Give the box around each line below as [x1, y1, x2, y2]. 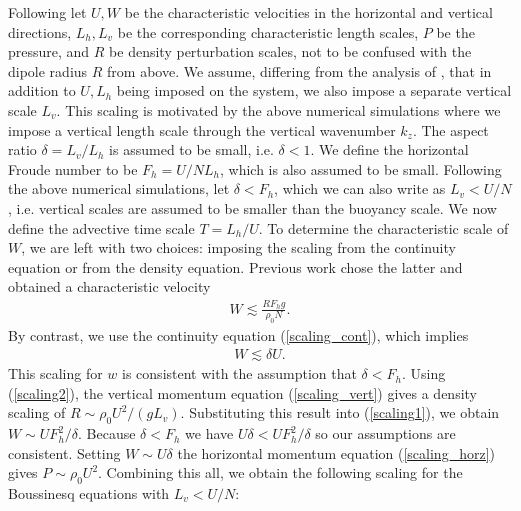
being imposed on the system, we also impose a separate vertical [116, 80, 512, 101]
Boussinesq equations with [8, 483, 170, 504]
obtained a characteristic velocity [8, 276, 211, 297]
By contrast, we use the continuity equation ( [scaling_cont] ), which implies [8, 325, 469, 346]
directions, [8, 21, 72, 42]
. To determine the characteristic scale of [258, 217, 509, 238]
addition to [8, 80, 76, 101]
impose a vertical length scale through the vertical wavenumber [8, 119, 396, 140]
